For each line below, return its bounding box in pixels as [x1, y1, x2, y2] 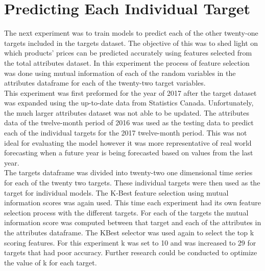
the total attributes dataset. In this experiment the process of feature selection [4, 57, 250, 68]
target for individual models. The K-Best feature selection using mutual [4, 187, 229, 198]
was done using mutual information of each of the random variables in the [4, 67, 236, 78]
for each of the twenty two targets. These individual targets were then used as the [4, 177, 260, 188]
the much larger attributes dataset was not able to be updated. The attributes [4, 107, 249, 118]
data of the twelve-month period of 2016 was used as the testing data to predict [4, 117, 254, 128]
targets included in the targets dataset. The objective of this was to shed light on [4, 37, 258, 48]
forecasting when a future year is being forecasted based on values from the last [4, 147, 253, 158]
